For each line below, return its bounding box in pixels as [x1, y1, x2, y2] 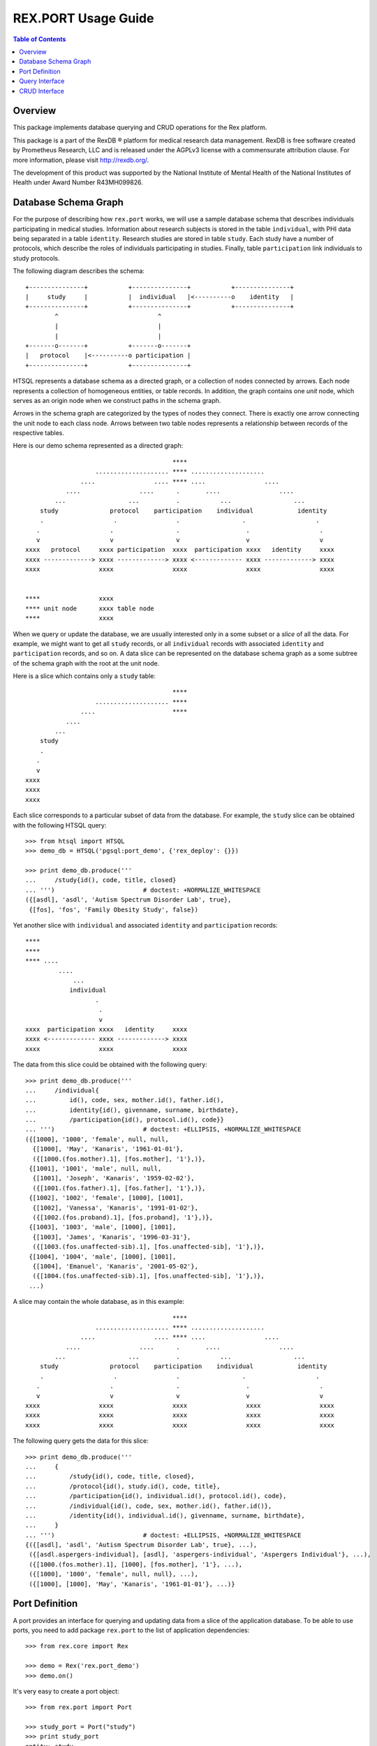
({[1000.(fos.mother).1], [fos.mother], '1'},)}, [32, 1154, 206, 1163]
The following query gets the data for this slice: [13, 1437, 149, 1445]
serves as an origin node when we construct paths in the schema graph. [13, 396, 221, 404]
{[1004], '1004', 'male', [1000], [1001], [29, 1252, 177, 1261]
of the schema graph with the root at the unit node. [13, 659, 160, 667]
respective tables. [13, 429, 65, 437]
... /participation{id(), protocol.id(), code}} [25, 1116, 225, 1124]
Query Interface [19, 77, 65, 85]
